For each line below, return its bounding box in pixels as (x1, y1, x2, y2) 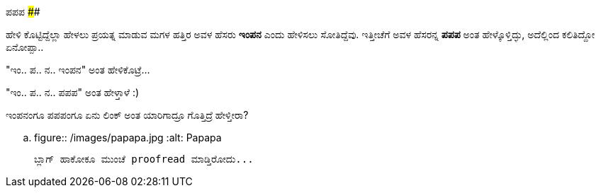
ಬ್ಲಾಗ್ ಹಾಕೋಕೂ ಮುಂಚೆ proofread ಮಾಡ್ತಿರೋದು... (34, 153, 254, 165)
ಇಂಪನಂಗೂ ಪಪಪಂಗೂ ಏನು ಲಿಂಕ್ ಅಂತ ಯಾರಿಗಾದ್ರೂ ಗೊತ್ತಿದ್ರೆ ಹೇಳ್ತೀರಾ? (6, 109, 249, 121)
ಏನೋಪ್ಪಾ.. (6, 41, 44, 53)
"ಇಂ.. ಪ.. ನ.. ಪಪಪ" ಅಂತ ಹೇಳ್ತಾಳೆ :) (6, 86, 140, 98)
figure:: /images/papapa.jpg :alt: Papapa (34, 131, 222, 144)
